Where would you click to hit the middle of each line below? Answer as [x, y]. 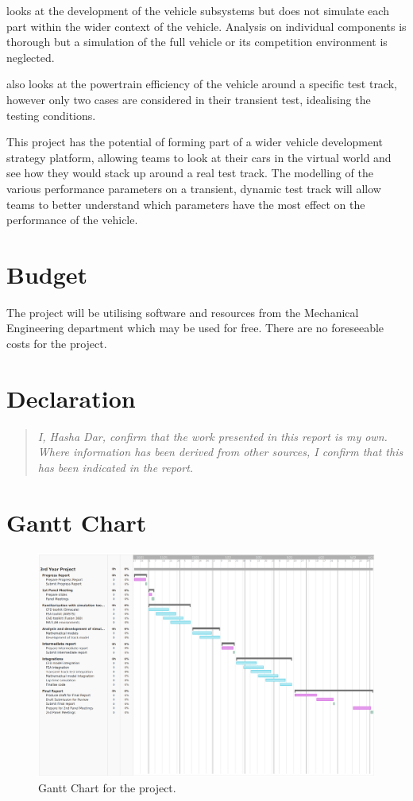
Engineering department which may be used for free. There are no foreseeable [195, 328]
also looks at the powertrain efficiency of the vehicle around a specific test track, [202, 84]
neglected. [31, 57]
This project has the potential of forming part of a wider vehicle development [195, 142]
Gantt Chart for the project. [107, 788]
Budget [47, 274]
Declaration [71, 398]
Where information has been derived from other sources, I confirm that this [220, 452]
